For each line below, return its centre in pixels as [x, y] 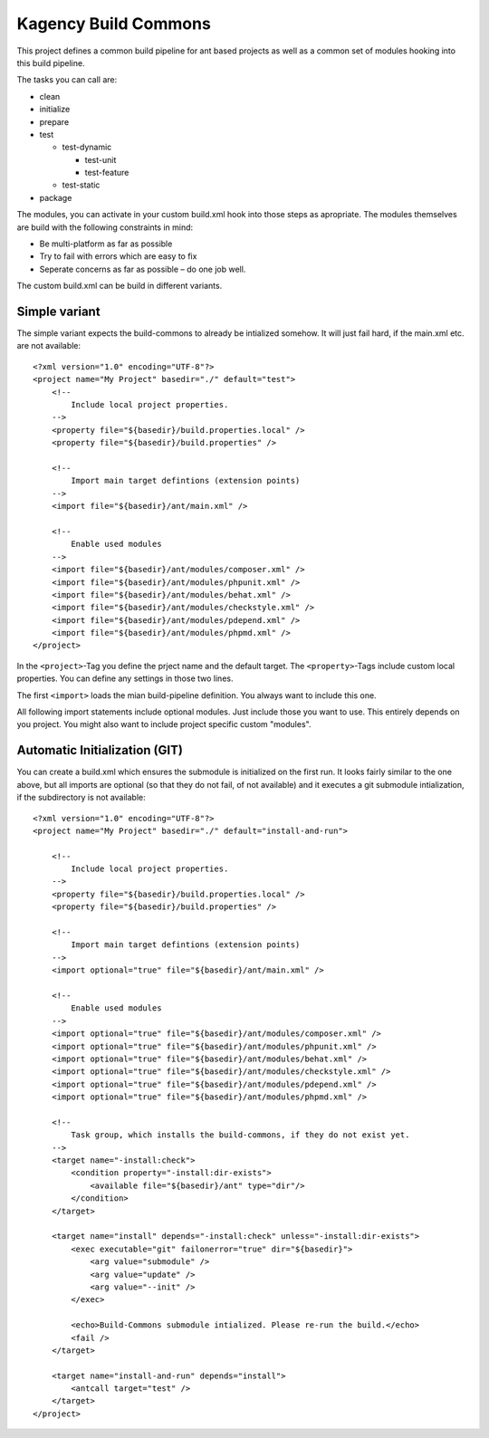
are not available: [49, 346]
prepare [54, 121]
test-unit [101, 159]
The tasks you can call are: [67, 80]
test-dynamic [87, 147]
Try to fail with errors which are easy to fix [118, 256]
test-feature [107, 173]
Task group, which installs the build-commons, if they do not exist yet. [240, 1135]
